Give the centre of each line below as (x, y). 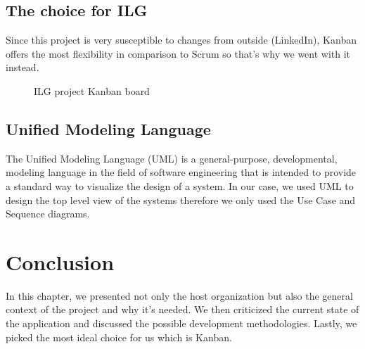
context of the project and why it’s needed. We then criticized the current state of (182, 309)
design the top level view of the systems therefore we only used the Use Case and (181, 199)
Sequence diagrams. (48, 214)
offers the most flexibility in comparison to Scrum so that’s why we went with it (178, 53)
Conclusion (60, 261)
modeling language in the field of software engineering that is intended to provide (181, 172)
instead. (23, 67)
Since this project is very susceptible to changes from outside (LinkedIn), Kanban (181, 40)
